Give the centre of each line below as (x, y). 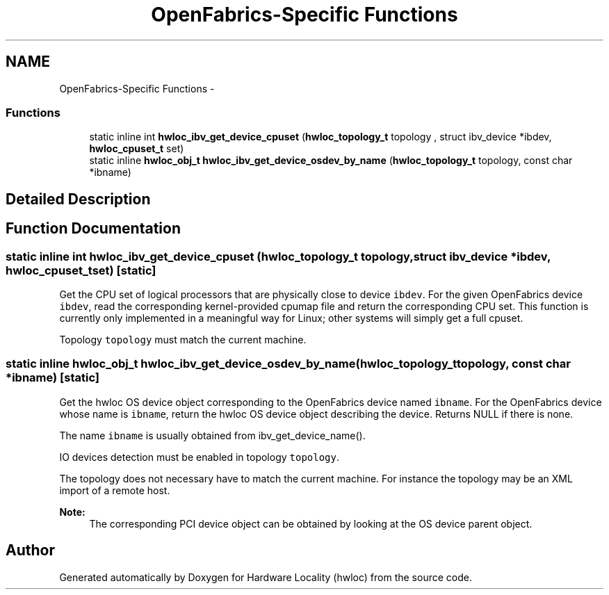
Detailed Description (78, 199)
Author (30, 551)
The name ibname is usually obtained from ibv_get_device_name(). (212, 435)
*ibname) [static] (52, 378)
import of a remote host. (115, 490)
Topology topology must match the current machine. (183, 339)
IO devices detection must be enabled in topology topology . (200, 457)
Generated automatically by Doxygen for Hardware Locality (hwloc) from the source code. (266, 577)
